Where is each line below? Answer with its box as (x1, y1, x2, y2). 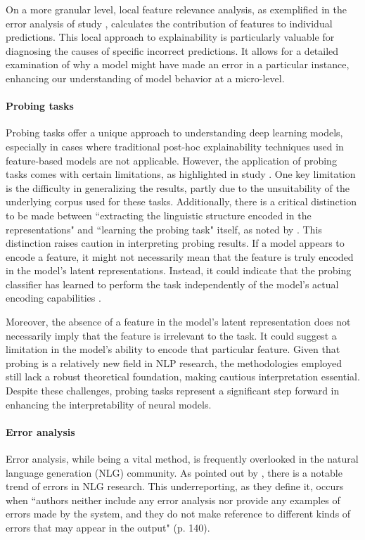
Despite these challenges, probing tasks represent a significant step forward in (6, 383, 340, 398)
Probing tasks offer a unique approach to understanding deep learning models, (6, 125, 343, 140)
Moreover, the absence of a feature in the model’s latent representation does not (6, 314, 351, 329)
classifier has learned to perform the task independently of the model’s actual (6, 276, 339, 291)
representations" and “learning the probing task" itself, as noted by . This (6, 221, 322, 236)
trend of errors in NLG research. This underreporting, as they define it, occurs (6, 479, 344, 494)
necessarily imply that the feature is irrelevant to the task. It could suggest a (6, 328, 337, 342)
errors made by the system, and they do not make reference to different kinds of (6, 506, 351, 521)
